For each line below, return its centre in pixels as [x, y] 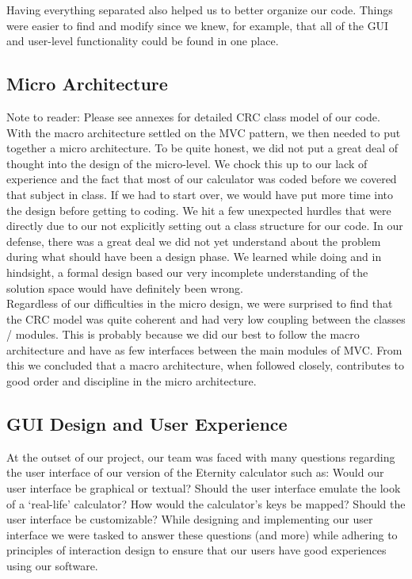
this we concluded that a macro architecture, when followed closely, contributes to [206, 365]
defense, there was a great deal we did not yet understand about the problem [194, 241]
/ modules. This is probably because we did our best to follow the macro [183, 334]
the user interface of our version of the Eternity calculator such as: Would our [195, 472]
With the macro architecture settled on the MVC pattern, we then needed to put [204, 132]
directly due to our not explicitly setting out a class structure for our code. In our [205, 226]
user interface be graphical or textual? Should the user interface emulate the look [204, 488]
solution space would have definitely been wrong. [125, 288]
